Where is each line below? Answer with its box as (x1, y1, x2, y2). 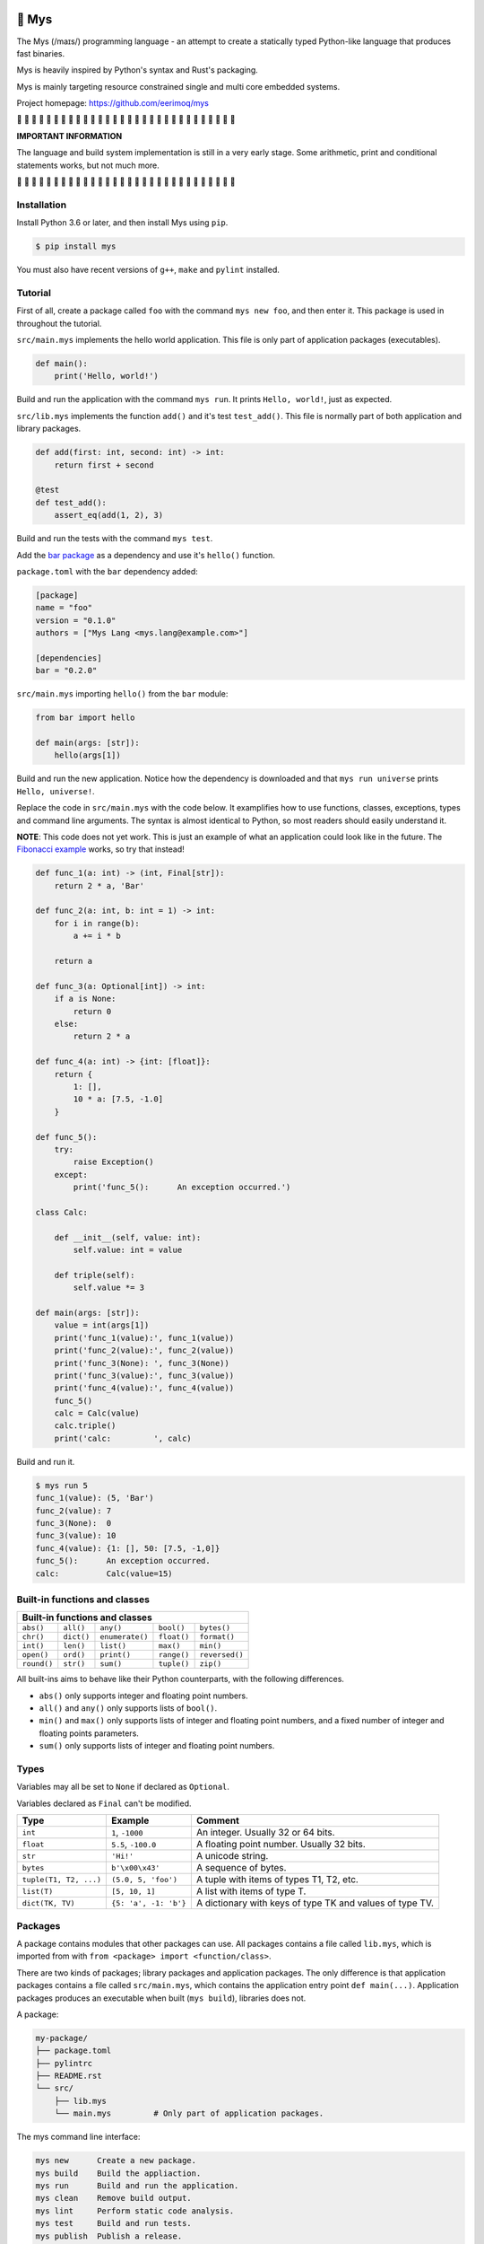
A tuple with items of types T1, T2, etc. (195, 1873, 359, 1886)
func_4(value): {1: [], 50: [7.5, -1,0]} (35, 1543, 220, 1553)
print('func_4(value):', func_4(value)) (54, 1383, 235, 1393)
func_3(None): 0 (35, 1518, 112, 1529)
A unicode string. (195, 1850, 269, 1863)
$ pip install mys (35, 241, 117, 251)
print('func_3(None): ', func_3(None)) (54, 1358, 230, 1368)
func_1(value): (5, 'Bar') (35, 1493, 154, 1503)
